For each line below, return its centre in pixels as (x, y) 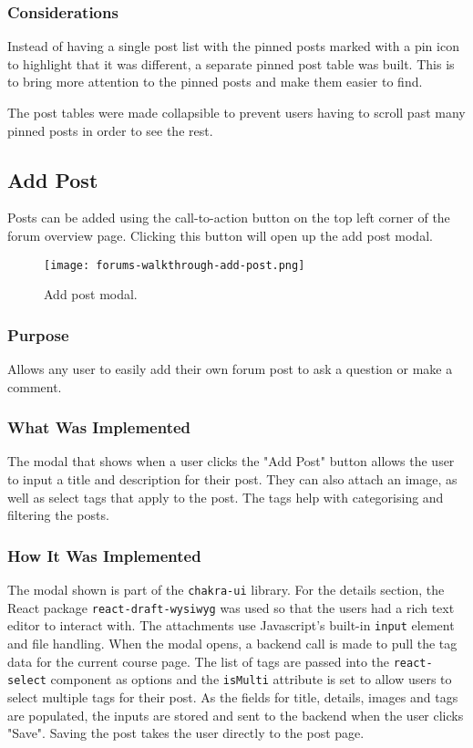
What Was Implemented (99, 427)
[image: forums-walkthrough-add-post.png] (175, 265)
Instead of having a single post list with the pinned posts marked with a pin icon (233, 46)
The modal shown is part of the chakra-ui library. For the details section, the (226, 590)
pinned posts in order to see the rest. (110, 130)
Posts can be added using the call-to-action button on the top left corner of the (229, 218)
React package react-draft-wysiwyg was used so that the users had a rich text (231, 607)
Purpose (38, 334)
